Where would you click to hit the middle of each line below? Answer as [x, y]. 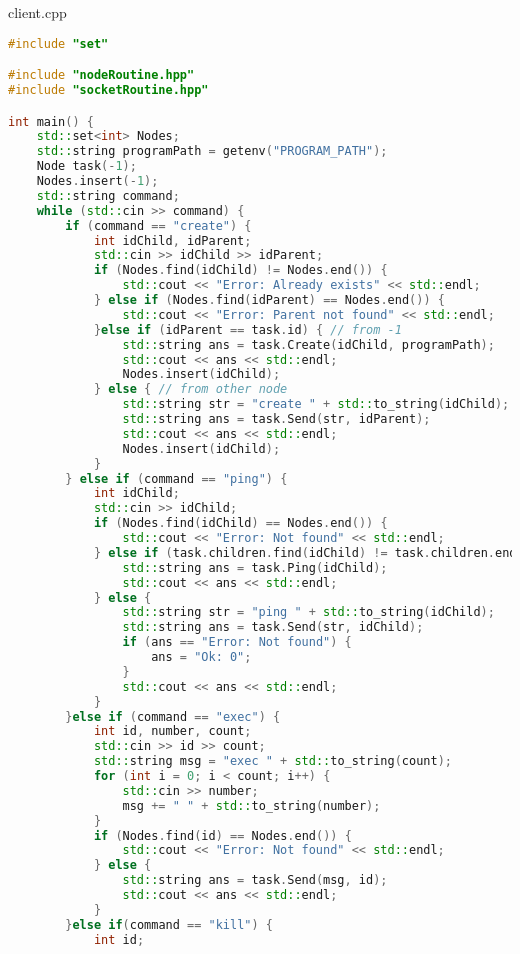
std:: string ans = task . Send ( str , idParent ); [276, 419]
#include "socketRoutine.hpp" [108, 90]
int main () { [51, 121]
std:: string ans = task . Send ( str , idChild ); [273, 627]
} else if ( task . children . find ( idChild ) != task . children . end [305, 552]
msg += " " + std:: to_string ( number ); [251, 805]
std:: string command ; [108, 195]
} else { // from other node [190, 389]
